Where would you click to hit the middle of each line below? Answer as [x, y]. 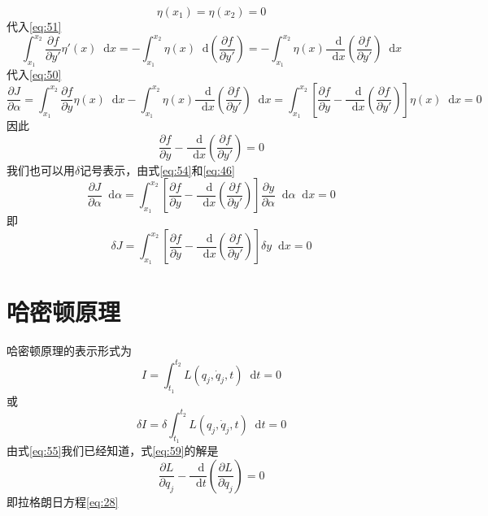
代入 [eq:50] [34, 74]
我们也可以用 [41, 169]
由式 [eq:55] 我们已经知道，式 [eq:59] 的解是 [113, 450]
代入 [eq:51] [34, 26]
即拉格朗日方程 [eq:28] [63, 501]
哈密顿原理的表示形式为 [69, 351]
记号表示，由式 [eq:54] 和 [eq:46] [157, 169]
